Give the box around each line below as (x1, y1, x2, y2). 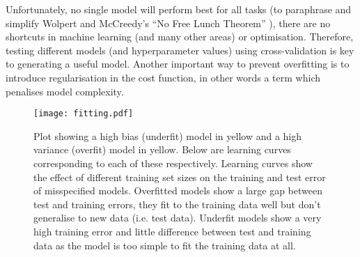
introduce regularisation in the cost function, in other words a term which (6, 70, 320, 84)
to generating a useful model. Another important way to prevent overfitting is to (6, 56, 350, 71)
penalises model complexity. (6, 84, 124, 98)
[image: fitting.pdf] (33, 109, 134, 119)
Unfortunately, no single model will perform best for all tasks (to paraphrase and (6, 2, 352, 16)
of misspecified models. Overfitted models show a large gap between (33, 183, 322, 198)
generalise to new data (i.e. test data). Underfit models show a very (33, 210, 322, 225)
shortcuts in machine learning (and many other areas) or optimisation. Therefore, (6, 29, 354, 44)
